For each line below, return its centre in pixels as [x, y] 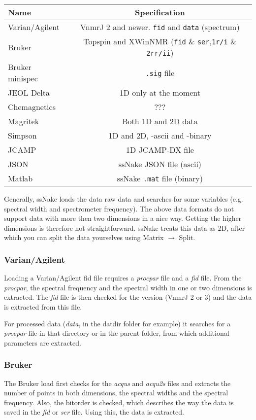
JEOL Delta [29, 92]
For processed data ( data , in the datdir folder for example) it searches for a [117, 323]
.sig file [160, 72]
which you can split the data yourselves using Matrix [84, 237]
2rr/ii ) [160, 52]
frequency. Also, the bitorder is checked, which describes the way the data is [119, 402]
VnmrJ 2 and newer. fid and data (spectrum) [160, 27]
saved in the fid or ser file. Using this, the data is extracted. [94, 412]
